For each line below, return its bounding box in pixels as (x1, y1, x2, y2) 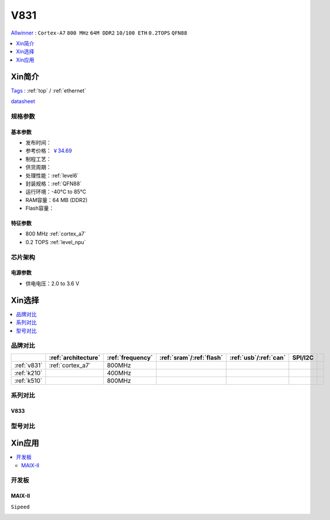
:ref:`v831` (14, 361, 43, 369)
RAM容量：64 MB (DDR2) (25, 196, 88, 203)
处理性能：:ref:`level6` (25, 172, 79, 179)
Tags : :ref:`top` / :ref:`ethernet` (11, 87, 86, 94)
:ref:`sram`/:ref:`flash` (159, 353, 223, 361)
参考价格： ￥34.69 (25, 147, 73, 155)
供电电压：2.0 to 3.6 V (25, 280, 80, 287)
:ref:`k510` (14, 377, 43, 385)
